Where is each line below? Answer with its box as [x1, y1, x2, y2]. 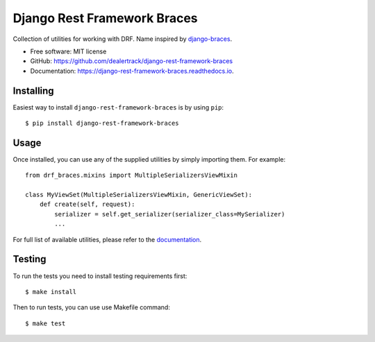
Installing [12, 85, 55, 96]
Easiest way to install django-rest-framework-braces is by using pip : [12, 103, 224, 111]
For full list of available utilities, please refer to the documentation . [12, 235, 202, 243]
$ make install [25, 288, 77, 296]
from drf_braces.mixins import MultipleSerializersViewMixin [25, 171, 237, 180]
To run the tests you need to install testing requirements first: [12, 271, 187, 280]
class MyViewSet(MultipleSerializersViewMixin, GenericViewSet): [25, 191, 253, 199]
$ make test [25, 319, 66, 327]
